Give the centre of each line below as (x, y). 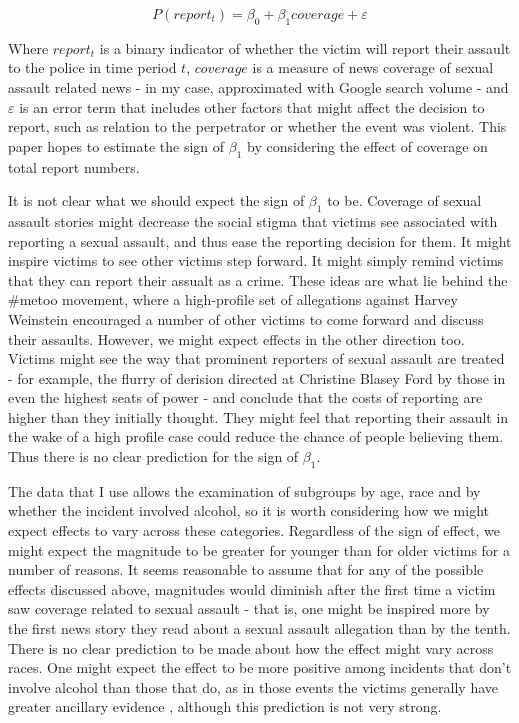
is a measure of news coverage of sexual (373, 67)
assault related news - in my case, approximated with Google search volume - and (258, 86)
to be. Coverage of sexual (404, 200)
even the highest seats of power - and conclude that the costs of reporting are (245, 397)
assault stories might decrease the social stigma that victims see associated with (253, 220)
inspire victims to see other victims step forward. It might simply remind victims (256, 260)
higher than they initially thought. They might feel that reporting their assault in (258, 416)
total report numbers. (74, 166)
